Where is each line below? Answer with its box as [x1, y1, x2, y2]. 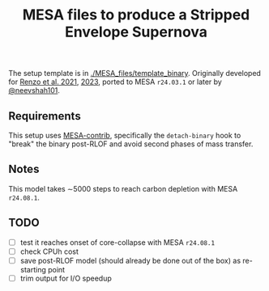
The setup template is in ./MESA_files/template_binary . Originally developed [8, 69, 262, 78]
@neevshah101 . [8, 86, 61, 95]
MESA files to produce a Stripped [22, 6, 250, 24]
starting [19, 264, 47, 274]
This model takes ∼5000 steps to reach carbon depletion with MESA [8, 183, 238, 193]
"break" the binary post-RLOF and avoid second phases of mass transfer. [8, 139, 254, 149]
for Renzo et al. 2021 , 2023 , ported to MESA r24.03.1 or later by [8, 77, 223, 86]
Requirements [8, 109, 81, 123]
